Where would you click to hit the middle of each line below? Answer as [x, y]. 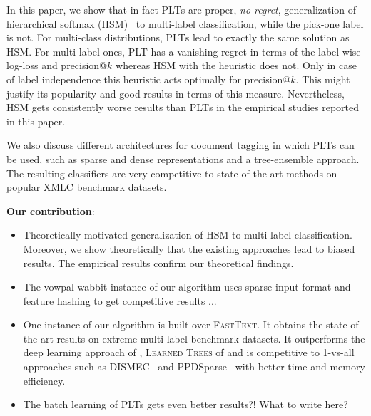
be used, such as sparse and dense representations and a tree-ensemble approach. [183, 158]
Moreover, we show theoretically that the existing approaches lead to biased [189, 248]
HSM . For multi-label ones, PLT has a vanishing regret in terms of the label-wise [184, 51]
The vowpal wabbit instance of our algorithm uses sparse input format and [187, 287]
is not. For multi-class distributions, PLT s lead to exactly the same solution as [178, 37]
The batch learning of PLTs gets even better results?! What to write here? [185, 404]
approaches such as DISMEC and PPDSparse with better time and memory [194, 366]
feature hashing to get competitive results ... [120, 300]
